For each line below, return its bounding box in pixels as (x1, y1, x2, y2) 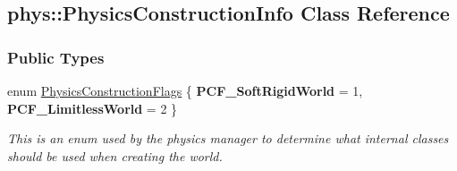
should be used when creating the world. (7, 146, 223, 165)
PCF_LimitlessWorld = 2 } (7, 98, 178, 117)
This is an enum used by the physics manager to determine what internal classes (7, 129, 449, 148)
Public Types (7, 46, 105, 68)
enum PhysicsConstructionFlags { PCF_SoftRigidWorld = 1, (7, 81, 363, 99)
